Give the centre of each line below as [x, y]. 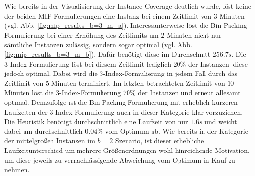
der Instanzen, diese [218, 63]
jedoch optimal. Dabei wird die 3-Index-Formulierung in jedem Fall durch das [121, 73]
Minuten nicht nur [194, 35]
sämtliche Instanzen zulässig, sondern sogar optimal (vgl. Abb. [98, 44]
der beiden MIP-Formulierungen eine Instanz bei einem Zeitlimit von [108, 15]
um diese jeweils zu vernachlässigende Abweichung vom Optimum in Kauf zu [120, 160]
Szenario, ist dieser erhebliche [159, 140]
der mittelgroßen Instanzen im [50, 140]
